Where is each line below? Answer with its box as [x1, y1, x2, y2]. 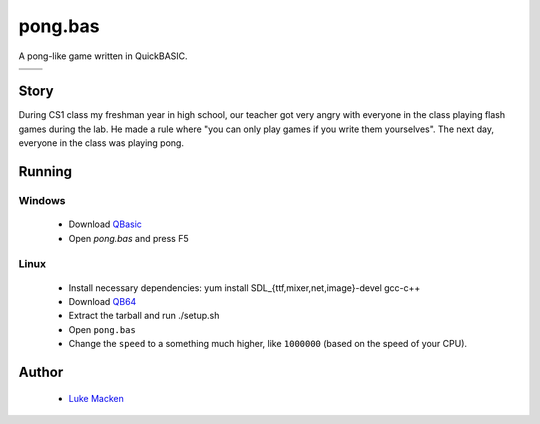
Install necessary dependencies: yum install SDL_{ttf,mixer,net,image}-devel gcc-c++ [68, 281, 421, 294]
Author [18, 363, 64, 380]
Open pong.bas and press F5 [68, 232, 189, 244]
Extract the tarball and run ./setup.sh [68, 310, 220, 322]
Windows [18, 194, 66, 208]
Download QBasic [68, 218, 142, 230]
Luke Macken [68, 392, 124, 404]
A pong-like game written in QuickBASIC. [18, 50, 189, 62]
